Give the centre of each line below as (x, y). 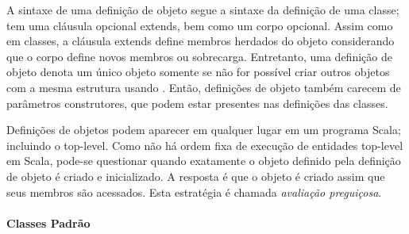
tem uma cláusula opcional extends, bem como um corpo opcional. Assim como (200, 25)
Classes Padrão (48, 222)
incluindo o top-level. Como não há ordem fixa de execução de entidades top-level (205, 145)
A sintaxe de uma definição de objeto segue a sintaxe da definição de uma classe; (203, 10)
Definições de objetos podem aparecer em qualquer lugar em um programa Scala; (204, 130)
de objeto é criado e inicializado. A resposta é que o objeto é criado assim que (196, 176)
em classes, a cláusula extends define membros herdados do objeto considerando (201, 41)
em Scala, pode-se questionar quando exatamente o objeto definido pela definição (204, 161)
